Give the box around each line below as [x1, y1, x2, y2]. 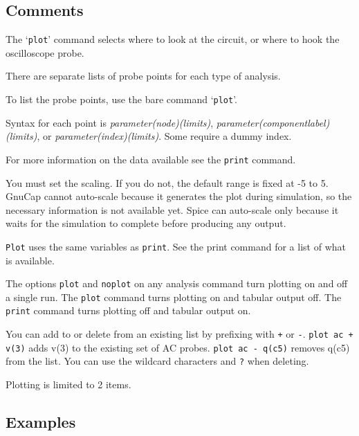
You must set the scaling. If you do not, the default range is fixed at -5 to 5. [6, 175, 329, 190]
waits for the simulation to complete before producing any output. [6, 216, 286, 230]
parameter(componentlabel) [216, 115, 330, 129]
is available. [6, 253, 55, 267]
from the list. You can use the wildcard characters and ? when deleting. [6, 354, 309, 368]
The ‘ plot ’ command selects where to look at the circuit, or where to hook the [6, 32, 340, 46]
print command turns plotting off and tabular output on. [6, 303, 251, 318]
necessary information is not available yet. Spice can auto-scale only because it [6, 202, 339, 217]
